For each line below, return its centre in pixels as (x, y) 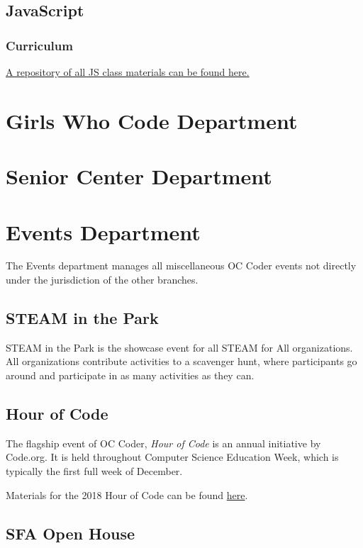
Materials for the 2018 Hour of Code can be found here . (127, 494)
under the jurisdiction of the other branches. (102, 280)
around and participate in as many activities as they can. (130, 375)
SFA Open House (70, 533)
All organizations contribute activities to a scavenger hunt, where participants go (181, 361)
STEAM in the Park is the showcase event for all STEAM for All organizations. (179, 347)
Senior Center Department (139, 176)
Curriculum (39, 45)
